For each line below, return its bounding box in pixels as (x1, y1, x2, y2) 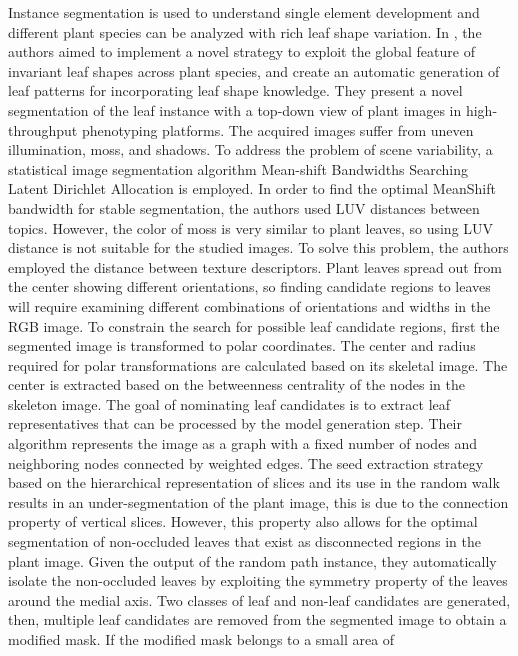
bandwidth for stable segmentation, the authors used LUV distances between (8, 197, 480, 218)
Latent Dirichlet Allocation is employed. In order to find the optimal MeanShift (8, 178, 496, 199)
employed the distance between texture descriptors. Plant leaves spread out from (8, 256, 502, 277)
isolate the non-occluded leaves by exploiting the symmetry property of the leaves (8, 570, 508, 591)
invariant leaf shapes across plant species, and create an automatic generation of (8, 60, 500, 81)
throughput (8, 119, 78, 140)
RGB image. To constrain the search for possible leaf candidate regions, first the (8, 315, 500, 336)
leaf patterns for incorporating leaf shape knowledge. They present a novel (8, 80, 463, 101)
